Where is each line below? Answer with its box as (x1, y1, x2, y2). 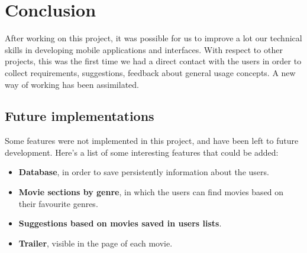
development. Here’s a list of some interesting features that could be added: (5, 146, 279, 158)
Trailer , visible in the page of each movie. (18, 236, 173, 249)
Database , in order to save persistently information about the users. (18, 166, 269, 178)
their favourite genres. (18, 197, 98, 209)
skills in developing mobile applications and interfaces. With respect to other (5, 43, 283, 55)
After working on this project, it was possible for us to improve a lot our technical (5, 32, 302, 44)
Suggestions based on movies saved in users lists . (18, 217, 222, 229)
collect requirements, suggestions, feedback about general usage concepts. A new (5, 66, 296, 78)
